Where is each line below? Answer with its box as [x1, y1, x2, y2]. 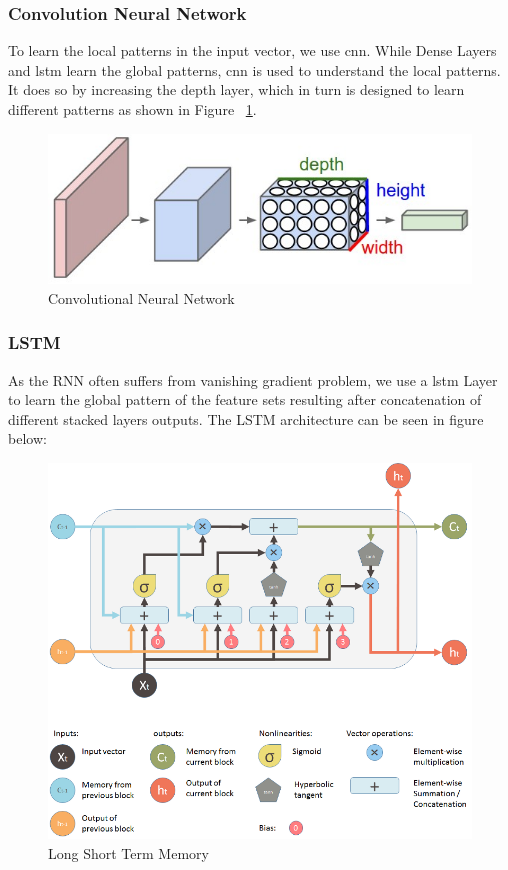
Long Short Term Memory [48, 842, 209, 863]
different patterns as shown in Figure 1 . [8, 99, 257, 119]
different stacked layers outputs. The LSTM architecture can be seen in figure [8, 408, 484, 429]
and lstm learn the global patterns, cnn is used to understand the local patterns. [8, 59, 501, 80]
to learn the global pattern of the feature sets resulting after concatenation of [8, 389, 482, 410]
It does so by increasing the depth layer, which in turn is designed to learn [8, 79, 465, 100]
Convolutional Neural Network [48, 287, 235, 308]
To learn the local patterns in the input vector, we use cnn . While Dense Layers [8, 40, 497, 61]
